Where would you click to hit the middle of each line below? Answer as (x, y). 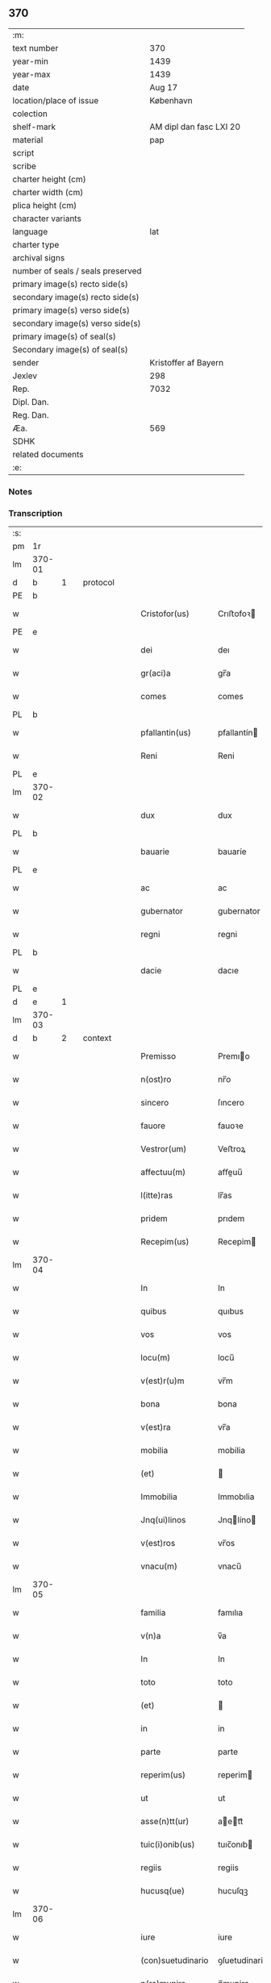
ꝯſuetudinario (243, 1960)
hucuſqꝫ (233, 1891)
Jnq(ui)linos (163, 1520)
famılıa (230, 1613)
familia (153, 1613)
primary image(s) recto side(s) (71, 284)
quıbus (231, 1311)
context (97, 1038)
